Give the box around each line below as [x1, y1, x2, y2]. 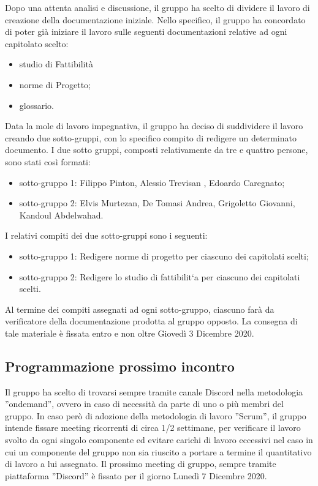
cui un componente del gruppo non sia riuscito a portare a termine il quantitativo [5, 445, 312, 458]
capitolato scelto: [5, 37, 69, 50]
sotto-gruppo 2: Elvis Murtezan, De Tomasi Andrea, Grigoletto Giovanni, [19, 196, 295, 209]
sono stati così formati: [5, 155, 91, 168]
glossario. [19, 99, 54, 111]
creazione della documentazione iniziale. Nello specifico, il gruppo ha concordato [5, 13, 306, 26]
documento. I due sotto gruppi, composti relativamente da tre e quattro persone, [5, 143, 308, 156]
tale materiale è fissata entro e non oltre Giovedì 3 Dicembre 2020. [5, 326, 254, 339]
